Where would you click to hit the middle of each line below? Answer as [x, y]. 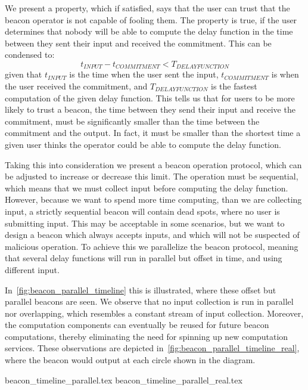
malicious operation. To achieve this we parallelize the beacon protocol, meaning [152, 246]
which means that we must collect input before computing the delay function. [147, 188]
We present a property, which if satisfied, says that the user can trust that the [147, 8]
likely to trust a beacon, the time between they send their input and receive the [150, 109]
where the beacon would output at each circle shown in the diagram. [130, 360]
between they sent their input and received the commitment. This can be [138, 43]
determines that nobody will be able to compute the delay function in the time [149, 31]
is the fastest [234, 86]
